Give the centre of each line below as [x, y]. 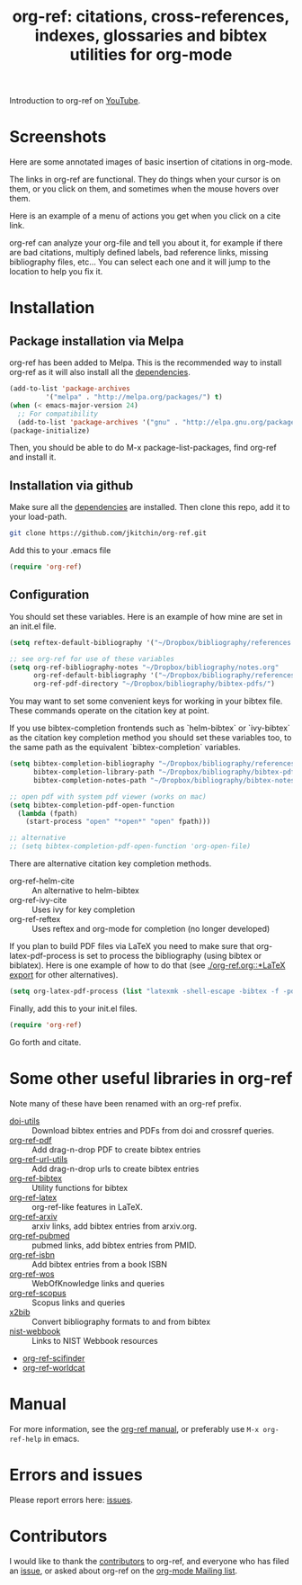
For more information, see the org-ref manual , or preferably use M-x [134, 1428]
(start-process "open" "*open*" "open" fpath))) [118, 822]
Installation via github [71, 485]
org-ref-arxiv [34, 1216]
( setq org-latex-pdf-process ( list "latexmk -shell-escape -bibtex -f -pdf [154, 991]
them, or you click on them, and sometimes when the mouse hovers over [144, 189]
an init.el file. [33, 626]
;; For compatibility [58, 414]
